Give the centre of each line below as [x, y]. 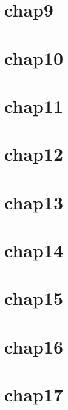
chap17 [34, 394]
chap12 [34, 154]
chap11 [34, 105]
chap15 [34, 298]
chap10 [34, 57]
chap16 [34, 346]
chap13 [34, 202]
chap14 [34, 250]
